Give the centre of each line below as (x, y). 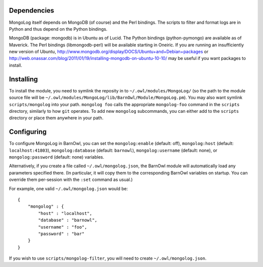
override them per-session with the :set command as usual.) (71, 179)
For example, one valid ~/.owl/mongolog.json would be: (68, 188)
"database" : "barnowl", (68, 220)
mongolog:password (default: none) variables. (57, 157)
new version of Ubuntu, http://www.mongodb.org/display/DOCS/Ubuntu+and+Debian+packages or (109, 52)
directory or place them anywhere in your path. (56, 118)
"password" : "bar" (61, 234)
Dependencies (32, 10)
